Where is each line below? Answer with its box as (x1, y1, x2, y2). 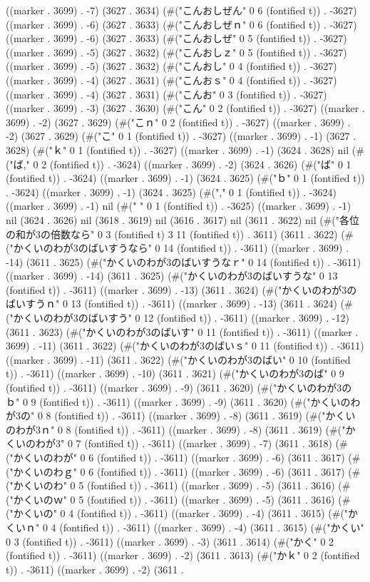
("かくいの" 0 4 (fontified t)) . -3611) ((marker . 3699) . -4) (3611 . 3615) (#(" (6, 506, 349, 521)
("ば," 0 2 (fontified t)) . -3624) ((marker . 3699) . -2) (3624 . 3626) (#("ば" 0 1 (6, 156, 351, 171)
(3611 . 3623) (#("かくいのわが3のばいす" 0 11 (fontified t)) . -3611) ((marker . (6, 324, 359, 339)
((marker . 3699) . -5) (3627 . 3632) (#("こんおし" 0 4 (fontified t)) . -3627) (6, 58, 337, 73)
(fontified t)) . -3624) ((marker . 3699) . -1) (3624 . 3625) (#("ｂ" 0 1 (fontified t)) (6, 170, 365, 185)
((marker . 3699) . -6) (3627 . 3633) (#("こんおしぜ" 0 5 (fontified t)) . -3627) (6, 31, 347, 46)
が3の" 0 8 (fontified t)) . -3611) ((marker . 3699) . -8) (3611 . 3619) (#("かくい (6, 408, 356, 423)
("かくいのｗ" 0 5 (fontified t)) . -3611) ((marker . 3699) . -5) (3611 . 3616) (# (6, 491, 351, 506)
